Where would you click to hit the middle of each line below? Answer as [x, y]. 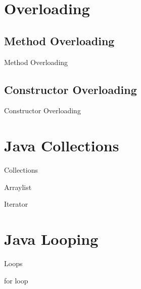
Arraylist [18, 187]
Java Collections [62, 146]
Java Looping [51, 239]
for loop [16, 280]
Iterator [16, 204]
